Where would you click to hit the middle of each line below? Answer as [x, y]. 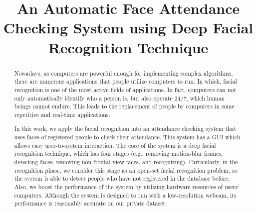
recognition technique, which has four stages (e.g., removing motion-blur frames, [119, 154]
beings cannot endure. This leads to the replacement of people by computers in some [124, 106]
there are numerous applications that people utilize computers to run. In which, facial [126, 81]
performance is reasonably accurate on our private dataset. [91, 203]
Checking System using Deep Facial [128, 28]
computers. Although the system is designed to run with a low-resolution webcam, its [125, 195]
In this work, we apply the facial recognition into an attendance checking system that [125, 129]
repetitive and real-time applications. [62, 114]
